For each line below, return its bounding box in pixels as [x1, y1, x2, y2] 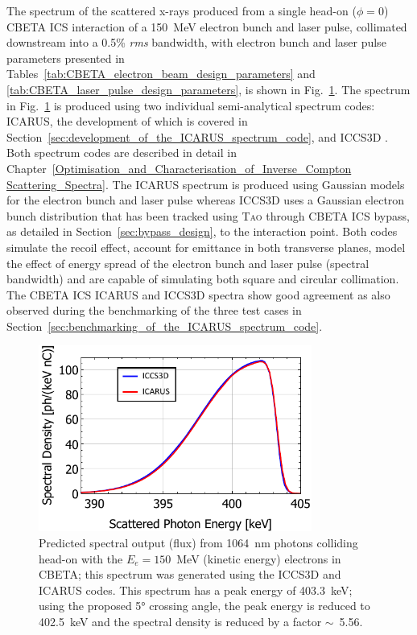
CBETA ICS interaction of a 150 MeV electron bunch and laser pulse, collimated [6, 18, 407, 35]
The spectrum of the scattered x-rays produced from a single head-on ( [6, 2, 357, 19]
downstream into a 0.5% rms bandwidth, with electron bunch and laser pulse [6, 34, 386, 51]
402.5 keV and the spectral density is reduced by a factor [39, 612, 322, 629]
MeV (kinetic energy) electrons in [176, 550, 341, 567]
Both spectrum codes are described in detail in [6, 144, 237, 161]
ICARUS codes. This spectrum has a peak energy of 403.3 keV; [39, 581, 353, 598]
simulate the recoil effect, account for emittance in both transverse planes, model [6, 238, 406, 255]
